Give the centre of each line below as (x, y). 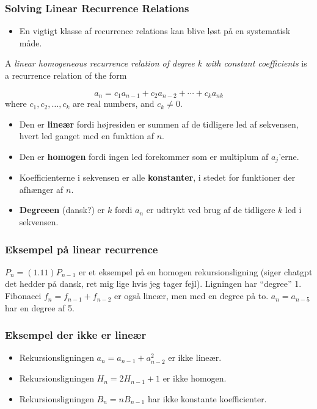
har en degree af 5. (40, 307)
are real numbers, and (114, 103)
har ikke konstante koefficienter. (207, 398)
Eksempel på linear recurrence (82, 249)
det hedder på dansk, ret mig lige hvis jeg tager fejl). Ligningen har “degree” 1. (153, 284)
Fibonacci (23, 296)
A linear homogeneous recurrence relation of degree (100, 63)
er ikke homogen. (195, 378)
